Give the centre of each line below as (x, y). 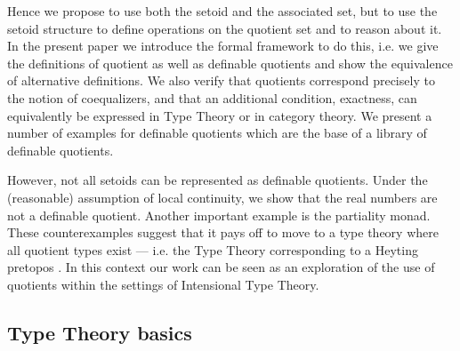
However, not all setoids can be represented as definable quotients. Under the (218, 180)
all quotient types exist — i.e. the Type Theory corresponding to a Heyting (213, 249)
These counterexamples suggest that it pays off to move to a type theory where (223, 232)
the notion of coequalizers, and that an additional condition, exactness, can (212, 97)
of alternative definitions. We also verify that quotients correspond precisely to (221, 80)
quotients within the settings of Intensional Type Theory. (163, 284)
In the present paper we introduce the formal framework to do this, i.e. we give (223, 46)
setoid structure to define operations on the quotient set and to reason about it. (225, 28)
